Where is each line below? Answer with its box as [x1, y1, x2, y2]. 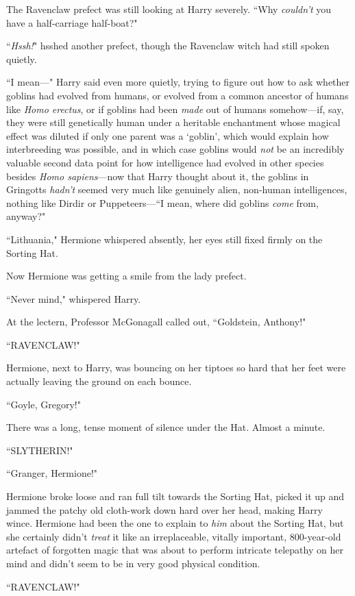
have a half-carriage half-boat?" [6, 15, 138, 29]
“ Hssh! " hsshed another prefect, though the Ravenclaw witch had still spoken [6, 38, 330, 53]
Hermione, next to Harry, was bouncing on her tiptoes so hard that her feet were [6, 360, 346, 375]
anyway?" [6, 209, 46, 223]
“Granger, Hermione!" [6, 466, 98, 480]
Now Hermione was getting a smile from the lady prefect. [6, 269, 247, 283]
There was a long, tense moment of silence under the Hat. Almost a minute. [6, 420, 326, 434]
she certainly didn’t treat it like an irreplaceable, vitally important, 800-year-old [6, 529, 341, 543]
